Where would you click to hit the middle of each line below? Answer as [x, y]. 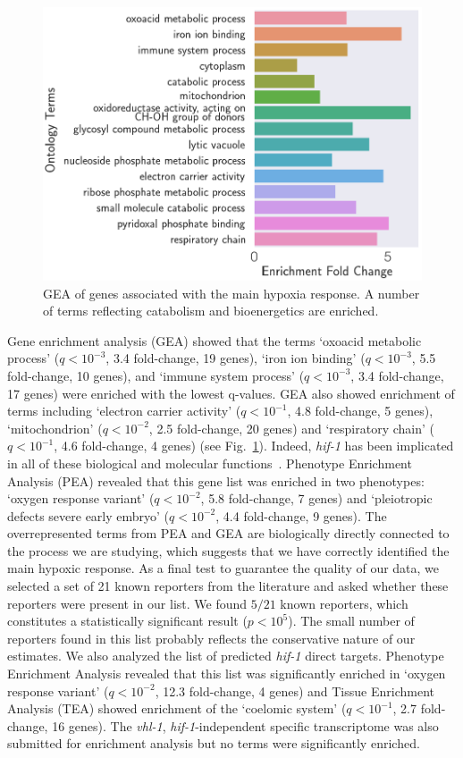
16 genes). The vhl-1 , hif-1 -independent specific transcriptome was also [245, 725]
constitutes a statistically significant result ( [127, 621]
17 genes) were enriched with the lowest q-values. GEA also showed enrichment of [231, 393]
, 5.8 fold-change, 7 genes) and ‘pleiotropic [316, 498]
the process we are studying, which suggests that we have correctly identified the [228, 550]
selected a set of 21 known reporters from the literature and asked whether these [228, 586]
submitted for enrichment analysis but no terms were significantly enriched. [214, 743]
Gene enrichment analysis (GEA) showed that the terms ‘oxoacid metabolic [215, 340]
